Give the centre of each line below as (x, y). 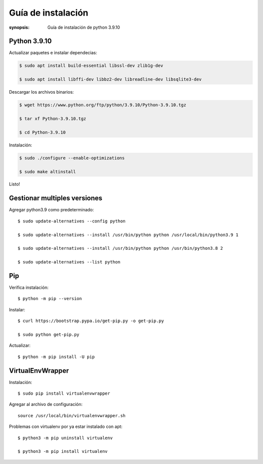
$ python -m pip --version (50, 299)
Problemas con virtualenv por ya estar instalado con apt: (66, 426)
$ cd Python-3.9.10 (42, 132)
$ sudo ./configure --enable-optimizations (72, 158)
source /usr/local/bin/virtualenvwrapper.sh (72, 415)
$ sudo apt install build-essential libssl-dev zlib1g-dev (91, 66)
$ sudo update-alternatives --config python (72, 221)
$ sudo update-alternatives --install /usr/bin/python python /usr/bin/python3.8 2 (121, 248)
